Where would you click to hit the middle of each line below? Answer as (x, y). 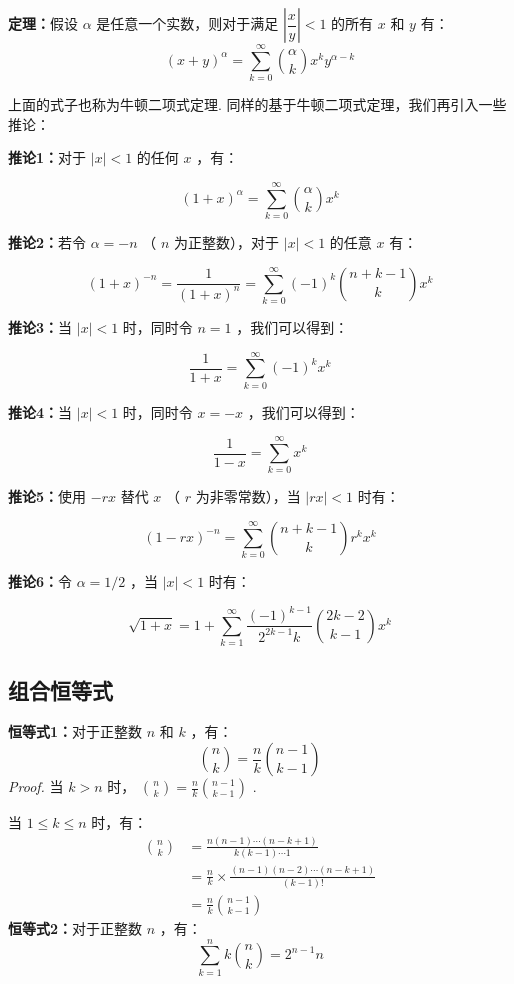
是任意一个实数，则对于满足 (187, 23)
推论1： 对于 (47, 157)
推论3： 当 (40, 326)
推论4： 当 (40, 411)
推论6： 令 (40, 581)
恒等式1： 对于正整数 (75, 731)
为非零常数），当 (248, 496)
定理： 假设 (43, 23)
